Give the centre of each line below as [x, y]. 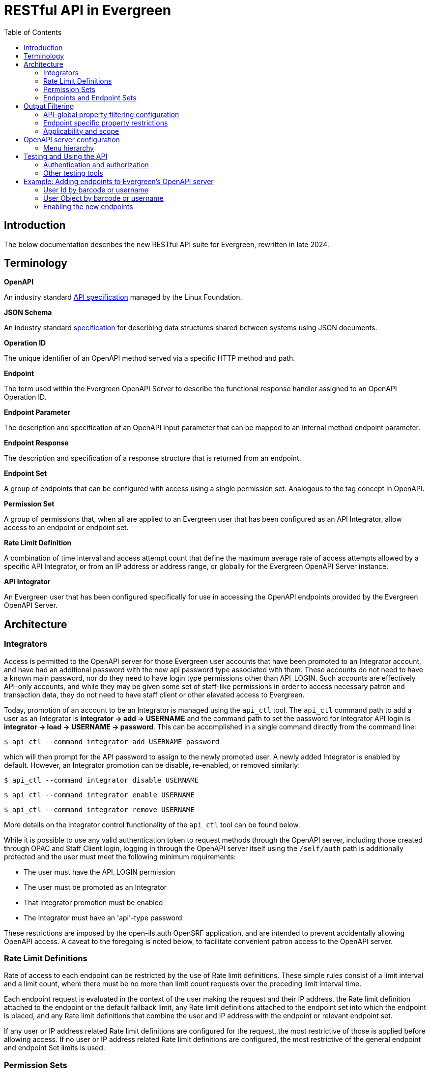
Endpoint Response [36, 443]
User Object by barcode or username [103, 198]
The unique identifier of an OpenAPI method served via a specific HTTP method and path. [150, 358]
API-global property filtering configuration [111, 114]
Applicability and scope [81, 131]
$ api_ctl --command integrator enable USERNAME [99, 795]
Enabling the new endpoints [88, 206]
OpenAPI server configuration [72, 139]
